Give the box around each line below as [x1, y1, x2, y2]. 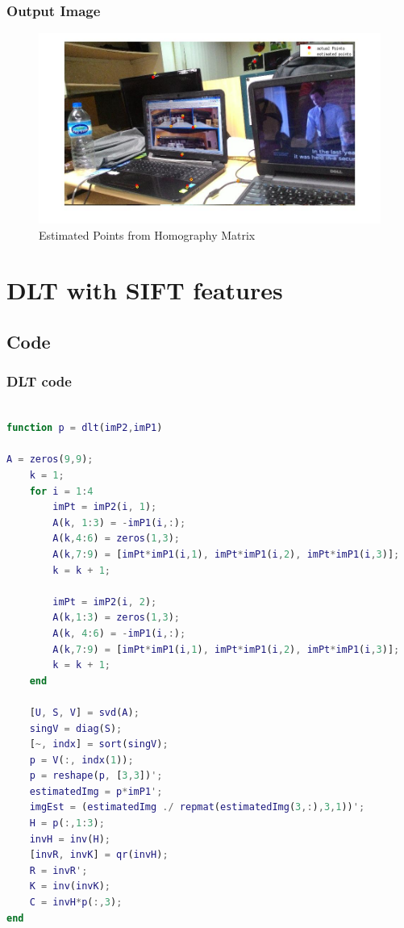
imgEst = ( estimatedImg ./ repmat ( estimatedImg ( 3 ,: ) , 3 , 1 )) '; [29, 801, 365, 813]
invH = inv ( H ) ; [29, 833, 110, 845]
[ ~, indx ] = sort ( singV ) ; [29, 738, 169, 750]
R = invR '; [29, 864, 88, 876]
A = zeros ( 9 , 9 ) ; [6, 454, 94, 466]
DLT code [6, 371, 72, 391]
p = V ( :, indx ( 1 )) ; [29, 754, 134, 766]
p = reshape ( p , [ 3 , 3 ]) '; [29, 770, 163, 782]
